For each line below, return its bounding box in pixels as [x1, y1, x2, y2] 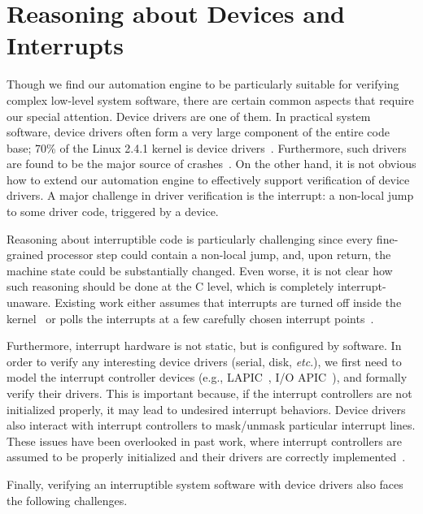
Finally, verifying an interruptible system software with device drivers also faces [7, 475, 403, 492]
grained [7, 246, 44, 263]
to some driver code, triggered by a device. [7, 203, 219, 220]
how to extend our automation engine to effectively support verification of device [7, 171, 410, 188]
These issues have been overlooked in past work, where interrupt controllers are [7, 432, 403, 449]
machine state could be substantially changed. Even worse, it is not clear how [7, 261, 393, 279]
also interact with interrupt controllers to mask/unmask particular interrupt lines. [7, 417, 416, 434]
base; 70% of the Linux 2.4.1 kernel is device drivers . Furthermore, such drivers [7, 139, 407, 156]
